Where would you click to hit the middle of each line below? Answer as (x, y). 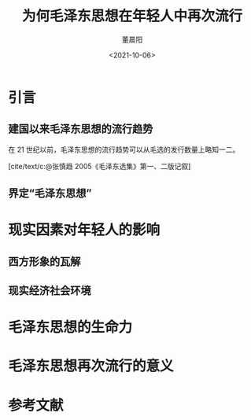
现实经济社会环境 (50, 291)
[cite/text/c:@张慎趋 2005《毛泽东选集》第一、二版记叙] (100, 166)
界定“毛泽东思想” (50, 193)
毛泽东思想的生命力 (70, 328)
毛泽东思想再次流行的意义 (91, 366)
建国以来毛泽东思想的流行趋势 (81, 129)
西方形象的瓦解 (44, 262)
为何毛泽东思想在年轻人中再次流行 (132, 16)
